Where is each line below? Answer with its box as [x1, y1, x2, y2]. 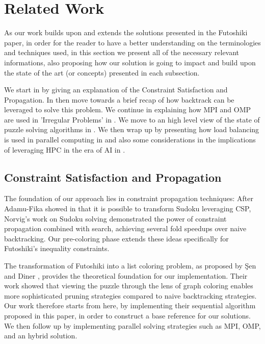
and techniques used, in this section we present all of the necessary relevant [4, 47, 240, 58]
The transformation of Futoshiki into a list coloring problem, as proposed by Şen [4, 260, 256, 271]
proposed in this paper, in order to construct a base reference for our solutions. [4, 310, 251, 321]
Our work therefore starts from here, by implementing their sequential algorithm [4, 300, 256, 311]
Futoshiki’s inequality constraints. [4, 243, 110, 254]
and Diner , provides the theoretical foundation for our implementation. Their [4, 270, 248, 281]
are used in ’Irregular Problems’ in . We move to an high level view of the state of [4, 114, 260, 125]
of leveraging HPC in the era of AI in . [4, 144, 125, 155]
